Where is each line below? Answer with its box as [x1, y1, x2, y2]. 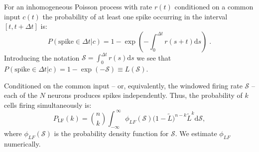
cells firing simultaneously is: [4, 99, 92, 110]
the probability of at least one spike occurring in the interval [42, 11, 228, 21]
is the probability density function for [54, 128, 169, 138]
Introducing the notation [4, 52, 80, 63]
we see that [136, 52, 171, 63]
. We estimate [175, 128, 217, 138]
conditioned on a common [174, 1, 254, 11]
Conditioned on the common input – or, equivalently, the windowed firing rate [4, 80, 243, 90]
